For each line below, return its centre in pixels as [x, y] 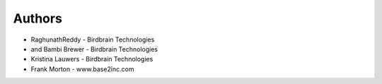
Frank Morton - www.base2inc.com [82, 69]
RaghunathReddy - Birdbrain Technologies [93, 40]
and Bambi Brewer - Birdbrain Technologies [94, 49]
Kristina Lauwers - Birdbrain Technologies [92, 59]
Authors [38, 18]
